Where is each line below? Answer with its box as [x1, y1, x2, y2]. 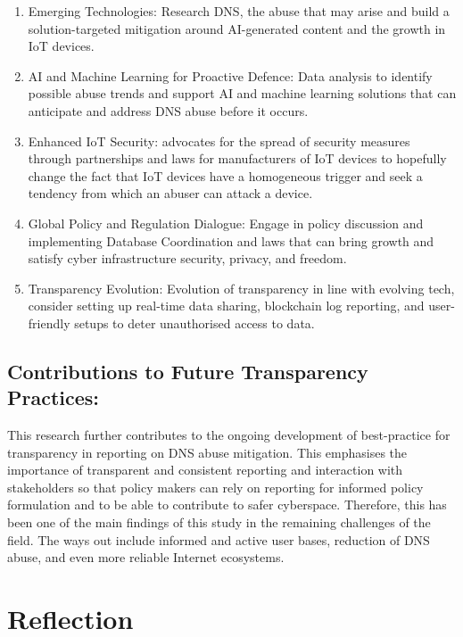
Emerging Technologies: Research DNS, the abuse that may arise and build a [28, 2, 450, 20]
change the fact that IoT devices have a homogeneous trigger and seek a [28, 166, 423, 185]
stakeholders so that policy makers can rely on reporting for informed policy [7, 477, 424, 496]
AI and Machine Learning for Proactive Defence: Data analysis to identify [28, 66, 433, 85]
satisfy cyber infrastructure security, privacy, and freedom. [28, 249, 347, 268]
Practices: [7, 384, 100, 411]
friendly [28, 313, 70, 332]
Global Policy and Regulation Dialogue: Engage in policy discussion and [28, 213, 424, 232]
